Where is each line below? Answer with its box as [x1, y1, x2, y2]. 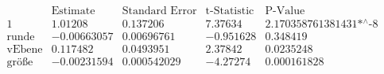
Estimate [51, 6, 95, 17]
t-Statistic [205, 6, 254, 17]
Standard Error [122, 6, 197, 17]
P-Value [265, 6, 305, 17]
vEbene [6, 44, 43, 56]
